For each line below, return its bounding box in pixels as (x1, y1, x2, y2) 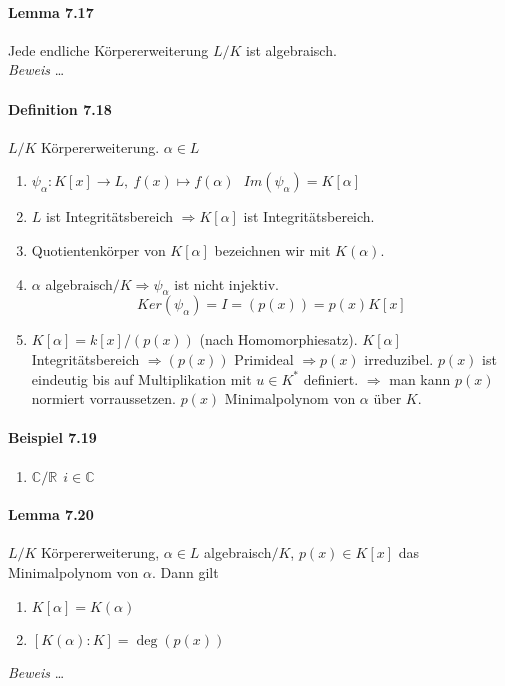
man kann (389, 368, 451, 389)
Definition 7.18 (8, 98, 112, 119)
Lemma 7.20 (8, 504, 94, 525)
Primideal (234, 348, 294, 369)
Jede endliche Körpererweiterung (8, 39, 209, 60)
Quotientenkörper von (31, 239, 166, 260)
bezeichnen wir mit (214, 239, 331, 260)
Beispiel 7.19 (8, 427, 97, 448)
